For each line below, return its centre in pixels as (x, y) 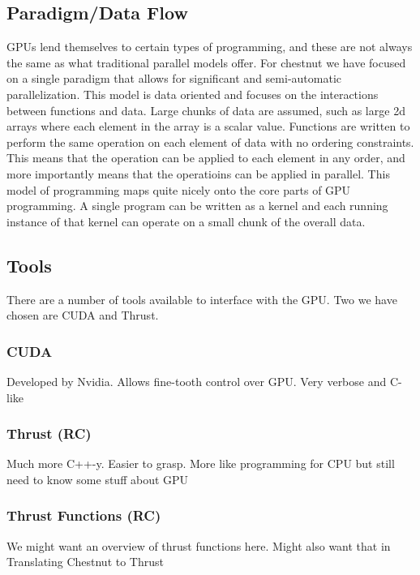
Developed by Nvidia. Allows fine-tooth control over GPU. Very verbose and (197, 381)
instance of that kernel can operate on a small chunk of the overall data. (186, 221)
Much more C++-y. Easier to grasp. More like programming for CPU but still (201, 463)
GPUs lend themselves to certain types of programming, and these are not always (210, 47)
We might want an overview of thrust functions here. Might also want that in (199, 545)
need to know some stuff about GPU (98, 479)
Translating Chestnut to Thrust (85, 562)
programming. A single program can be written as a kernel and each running (197, 206)
